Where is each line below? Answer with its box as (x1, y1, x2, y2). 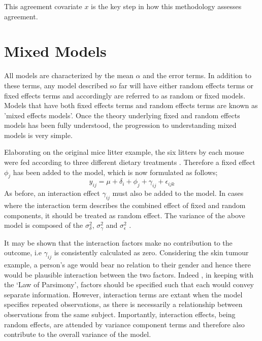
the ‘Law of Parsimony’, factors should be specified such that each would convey (4, 279, 254, 290)
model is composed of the (4, 220, 83, 230)
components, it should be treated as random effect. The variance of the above (4, 210, 245, 220)
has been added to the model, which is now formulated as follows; (13, 166, 218, 177)
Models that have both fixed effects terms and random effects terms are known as (4, 100, 258, 111)
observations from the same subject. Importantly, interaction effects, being (4, 309, 236, 320)
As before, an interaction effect (4, 188, 100, 198)
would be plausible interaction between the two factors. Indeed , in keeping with (4, 269, 254, 280)
